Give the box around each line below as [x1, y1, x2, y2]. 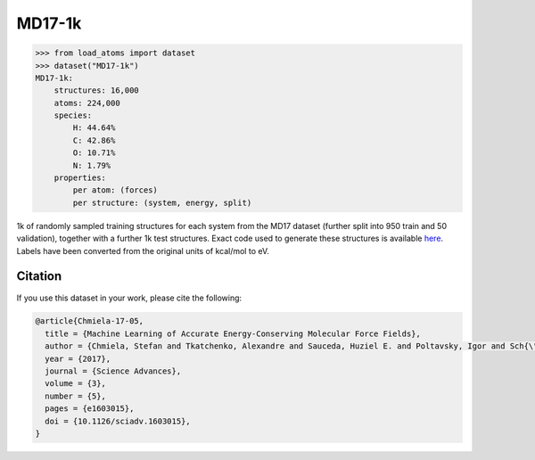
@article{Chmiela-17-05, [35, 316, 144, 326]
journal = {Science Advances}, [45, 366, 182, 376]
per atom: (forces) [72, 185, 158, 195]
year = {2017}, [45, 353, 111, 364]
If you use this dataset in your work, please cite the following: [16, 292, 243, 303]
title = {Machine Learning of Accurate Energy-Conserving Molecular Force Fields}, [45, 328, 421, 339]
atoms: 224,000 [53, 98, 120, 108]
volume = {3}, [45, 379, 107, 389]
